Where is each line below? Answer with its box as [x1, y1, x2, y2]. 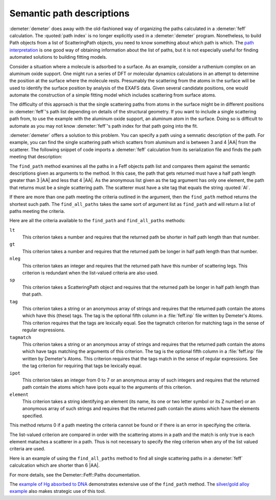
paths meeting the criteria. [9, 208, 65, 214]
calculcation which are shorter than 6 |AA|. [9, 462, 100, 468]
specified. [22, 413, 43, 419]
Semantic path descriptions [9, 8, 130, 19]
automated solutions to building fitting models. [9, 54, 107, 60]
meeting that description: [9, 154, 62, 160]
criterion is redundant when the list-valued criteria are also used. [22, 270, 158, 276]
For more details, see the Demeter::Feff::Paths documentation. [9, 471, 141, 478]
